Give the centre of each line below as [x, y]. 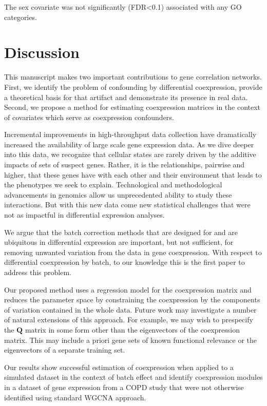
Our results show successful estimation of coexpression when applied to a [119, 367]
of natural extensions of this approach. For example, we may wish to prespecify [129, 320]
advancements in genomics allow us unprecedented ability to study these [118, 194]
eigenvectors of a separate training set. [65, 350]
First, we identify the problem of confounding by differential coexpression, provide [133, 86]
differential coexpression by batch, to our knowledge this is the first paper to [125, 262]
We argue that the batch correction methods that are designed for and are [121, 232]
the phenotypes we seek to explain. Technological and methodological [113, 185]
